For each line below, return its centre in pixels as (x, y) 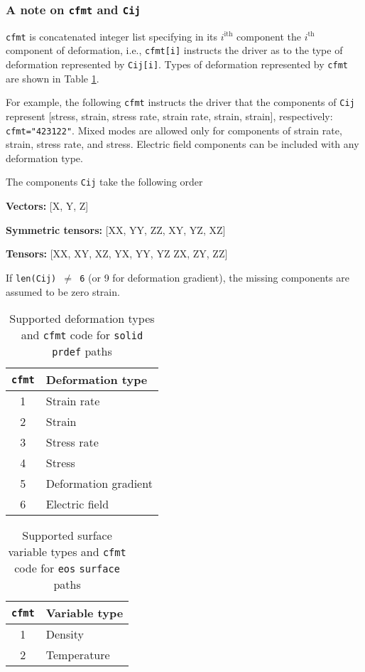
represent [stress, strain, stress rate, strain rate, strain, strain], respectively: (169, 116)
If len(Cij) (31, 277)
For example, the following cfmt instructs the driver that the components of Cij (180, 102)
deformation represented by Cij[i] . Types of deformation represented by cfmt (177, 64)
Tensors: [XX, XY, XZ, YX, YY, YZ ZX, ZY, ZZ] (117, 254)
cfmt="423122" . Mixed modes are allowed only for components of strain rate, (174, 130)
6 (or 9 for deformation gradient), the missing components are (215, 277)
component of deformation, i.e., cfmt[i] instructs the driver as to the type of (174, 50)
